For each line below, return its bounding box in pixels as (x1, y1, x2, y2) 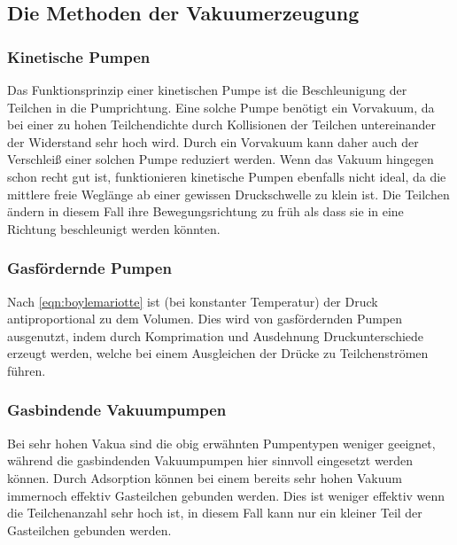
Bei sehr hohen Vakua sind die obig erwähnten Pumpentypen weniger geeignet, (7, 433, 436, 452)
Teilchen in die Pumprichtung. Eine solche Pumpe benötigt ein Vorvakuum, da (7, 97, 435, 116)
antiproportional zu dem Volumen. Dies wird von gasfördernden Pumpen (7, 309, 403, 328)
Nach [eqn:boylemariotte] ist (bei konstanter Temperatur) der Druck (7, 292, 378, 310)
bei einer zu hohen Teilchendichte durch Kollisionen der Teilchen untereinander (7, 115, 437, 134)
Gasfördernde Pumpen (7, 257, 172, 279)
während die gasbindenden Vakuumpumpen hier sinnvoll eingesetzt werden (7, 451, 414, 470)
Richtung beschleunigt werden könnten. (7, 219, 221, 237)
